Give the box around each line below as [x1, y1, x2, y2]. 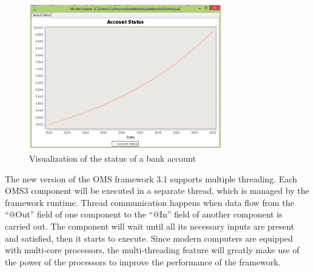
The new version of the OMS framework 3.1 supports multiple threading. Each [5, 172, 298, 185]
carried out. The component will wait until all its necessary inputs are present [5, 220, 295, 232]
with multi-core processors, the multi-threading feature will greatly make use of [5, 244, 299, 256]
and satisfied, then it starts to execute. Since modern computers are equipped [5, 231, 293, 244]
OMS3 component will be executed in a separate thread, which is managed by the [5, 184, 309, 197]
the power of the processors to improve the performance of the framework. [5, 255, 281, 268]
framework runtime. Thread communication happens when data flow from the [5, 196, 295, 208]
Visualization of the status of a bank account [29, 152, 196, 165]
